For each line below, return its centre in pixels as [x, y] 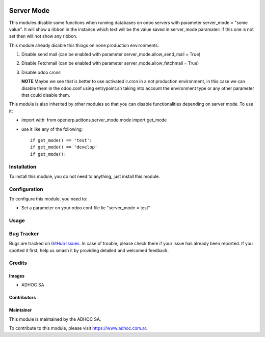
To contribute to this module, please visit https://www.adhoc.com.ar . [78, 328]
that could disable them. [46, 95]
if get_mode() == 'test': [61, 140]
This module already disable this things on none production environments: [84, 45]
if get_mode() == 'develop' [64, 147]
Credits [18, 263]
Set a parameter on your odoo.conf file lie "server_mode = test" [86, 208]
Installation [23, 167]
